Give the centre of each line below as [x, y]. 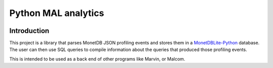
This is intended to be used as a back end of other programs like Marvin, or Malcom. [97, 59]
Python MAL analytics [57, 13]
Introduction [29, 31]
